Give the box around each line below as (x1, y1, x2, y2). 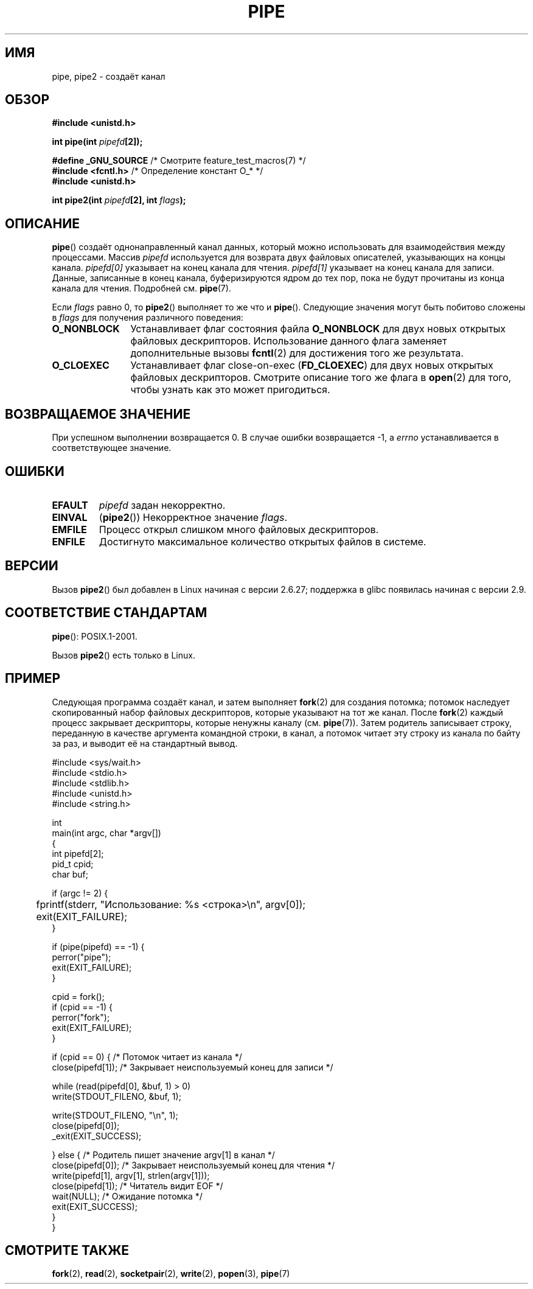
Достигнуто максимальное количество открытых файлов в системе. (99, 535, 427, 548)
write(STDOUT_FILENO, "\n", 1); (52, 1109, 178, 1120)
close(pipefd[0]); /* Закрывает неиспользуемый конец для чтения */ (52, 1159, 335, 1170)
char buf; (52, 868, 88, 879)
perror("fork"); (52, 1011, 110, 1022)
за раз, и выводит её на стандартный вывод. (52, 738, 238, 749)
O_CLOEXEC (52, 359, 110, 372)
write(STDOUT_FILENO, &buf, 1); (52, 1091, 181, 1102)
